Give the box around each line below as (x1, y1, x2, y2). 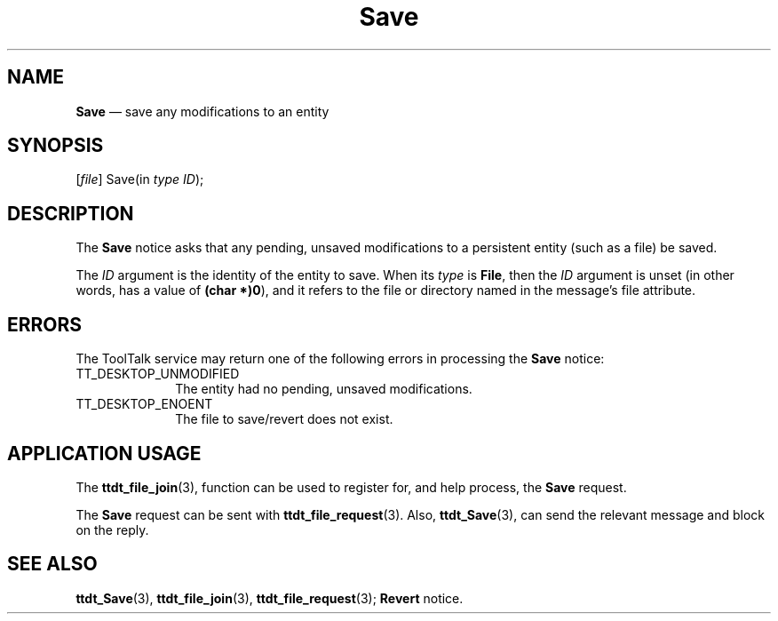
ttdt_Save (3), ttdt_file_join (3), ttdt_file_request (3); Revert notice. (75, 590, 464, 606)
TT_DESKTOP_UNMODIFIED (75, 366, 240, 382)
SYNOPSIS (7, 134, 104, 157)
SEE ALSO (7, 553, 98, 576)
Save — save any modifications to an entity (75, 103, 329, 119)
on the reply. (75, 521, 149, 537)
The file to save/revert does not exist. (175, 411, 393, 427)
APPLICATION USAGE (7, 442, 202, 465)
